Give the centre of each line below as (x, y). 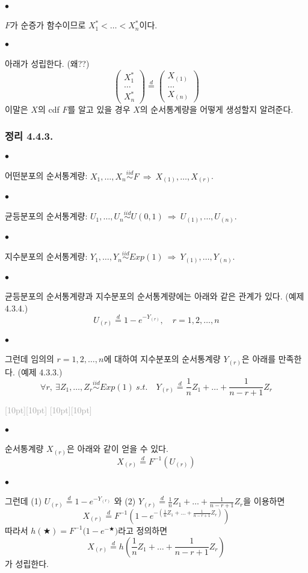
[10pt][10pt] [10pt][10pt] (48, 410)
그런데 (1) (23, 501)
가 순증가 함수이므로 (48, 25)
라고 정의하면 (143, 530)
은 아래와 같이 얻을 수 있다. (117, 449)
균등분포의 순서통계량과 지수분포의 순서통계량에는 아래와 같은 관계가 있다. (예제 (155, 296)
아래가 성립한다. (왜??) (47, 63)
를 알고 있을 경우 (99, 109)
